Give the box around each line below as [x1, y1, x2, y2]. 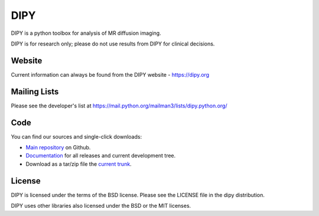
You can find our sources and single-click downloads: [11, 133, 142, 140]
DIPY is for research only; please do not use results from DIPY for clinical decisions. [11, 40, 215, 47]
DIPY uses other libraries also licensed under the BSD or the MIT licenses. [11, 202, 191, 210]
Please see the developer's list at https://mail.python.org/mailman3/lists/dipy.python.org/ [11, 102, 227, 109]
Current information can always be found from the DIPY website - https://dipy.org [11, 71, 210, 78]
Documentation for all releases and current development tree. [25, 152, 176, 159]
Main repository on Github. [25, 144, 91, 151]
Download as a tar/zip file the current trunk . [25, 160, 132, 168]
